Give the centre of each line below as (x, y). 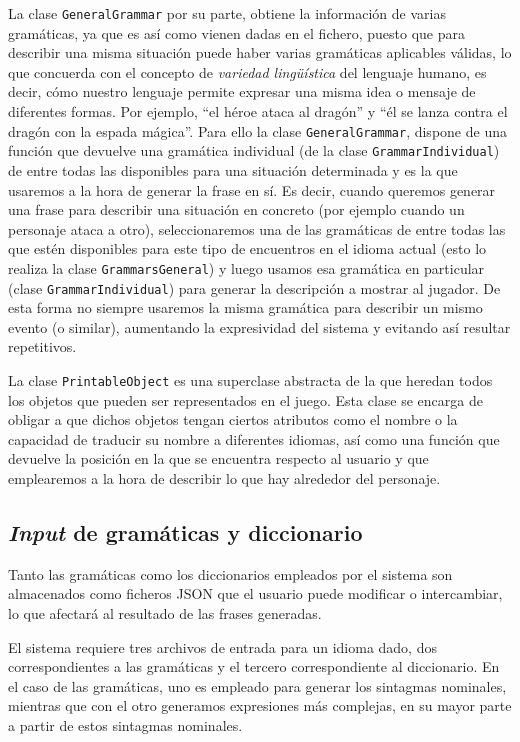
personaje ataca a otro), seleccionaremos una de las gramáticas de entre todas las (257, 228)
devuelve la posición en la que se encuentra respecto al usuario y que (218, 458)
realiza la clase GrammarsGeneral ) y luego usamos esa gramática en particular (246, 267)
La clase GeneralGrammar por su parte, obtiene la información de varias (227, 13)
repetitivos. (42, 346)
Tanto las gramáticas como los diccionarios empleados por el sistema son (230, 573)
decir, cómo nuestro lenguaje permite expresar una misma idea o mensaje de (242, 91)
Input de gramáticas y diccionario (185, 532)
